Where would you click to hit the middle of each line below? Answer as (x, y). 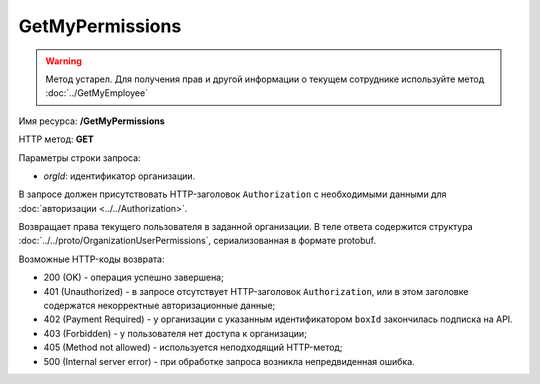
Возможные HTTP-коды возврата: (91, 259)
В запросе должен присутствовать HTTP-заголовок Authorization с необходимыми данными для (232, 194)
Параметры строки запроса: (79, 157)
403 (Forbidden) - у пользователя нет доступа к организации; (175, 333)
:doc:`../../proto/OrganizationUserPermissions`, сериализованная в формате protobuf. (197, 241)
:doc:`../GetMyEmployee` (97, 93)
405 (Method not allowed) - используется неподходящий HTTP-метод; (193, 347)
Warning (63, 61)
